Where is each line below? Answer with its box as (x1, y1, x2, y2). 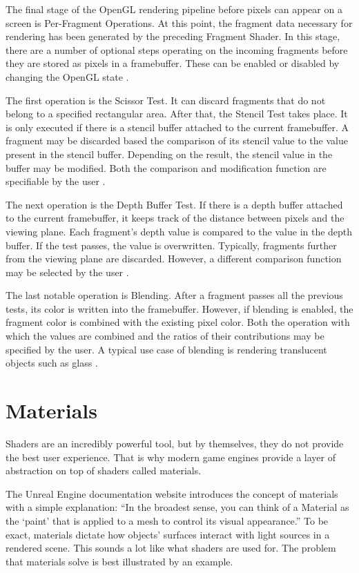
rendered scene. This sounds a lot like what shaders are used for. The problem (6, 541, 336, 555)
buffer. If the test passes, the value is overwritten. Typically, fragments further (6, 237, 337, 252)
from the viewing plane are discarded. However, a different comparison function (6, 251, 342, 266)
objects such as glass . (6, 356, 98, 370)
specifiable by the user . (6, 174, 106, 188)
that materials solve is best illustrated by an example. (6, 554, 233, 568)
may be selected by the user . (6, 264, 129, 279)
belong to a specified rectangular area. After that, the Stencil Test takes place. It (6, 106, 348, 121)
